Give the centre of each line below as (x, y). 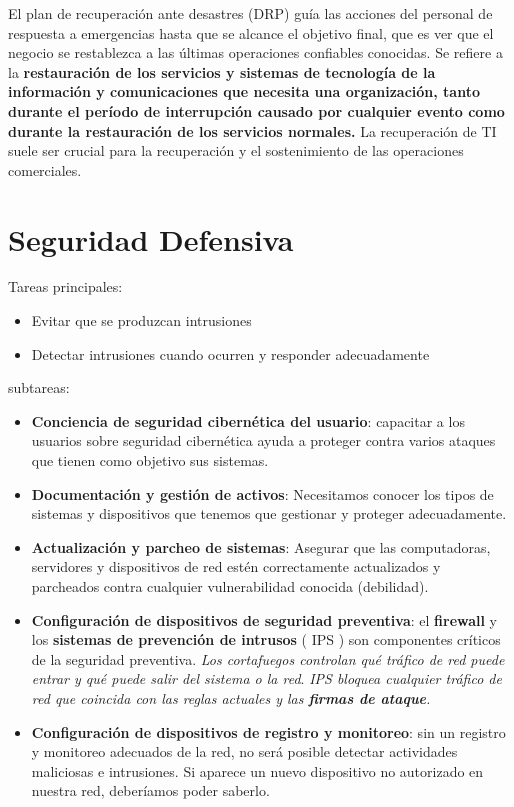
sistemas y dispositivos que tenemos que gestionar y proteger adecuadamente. (269, 513)
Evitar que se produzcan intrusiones (141, 320)
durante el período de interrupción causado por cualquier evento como (256, 110)
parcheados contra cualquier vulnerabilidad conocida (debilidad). (230, 586)
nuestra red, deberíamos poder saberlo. (150, 790)
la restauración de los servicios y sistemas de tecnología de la (222, 71)
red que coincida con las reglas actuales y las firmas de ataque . (231, 697)
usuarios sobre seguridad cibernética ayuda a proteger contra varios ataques (263, 440)
